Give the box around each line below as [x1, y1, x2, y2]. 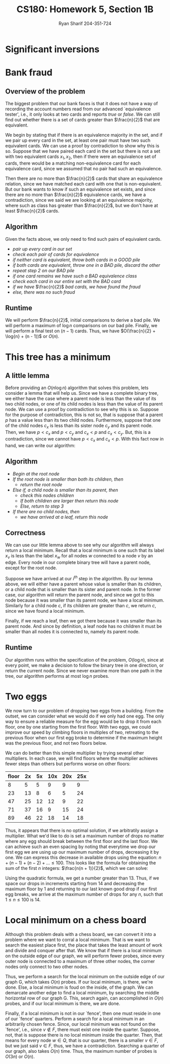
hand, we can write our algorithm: [5, 442, 76, 448]
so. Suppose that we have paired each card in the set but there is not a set [5, 148, 160, 154]
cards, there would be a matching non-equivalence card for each [5, 160, 141, 166]
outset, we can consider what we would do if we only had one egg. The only [5, 713, 164, 719]
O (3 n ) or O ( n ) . [5, 1053, 35, 1059]
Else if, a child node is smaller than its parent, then [12, 487, 118, 493]
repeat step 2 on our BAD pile [12, 267, 75, 273]
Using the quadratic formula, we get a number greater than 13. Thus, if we [5, 875, 159, 881]
